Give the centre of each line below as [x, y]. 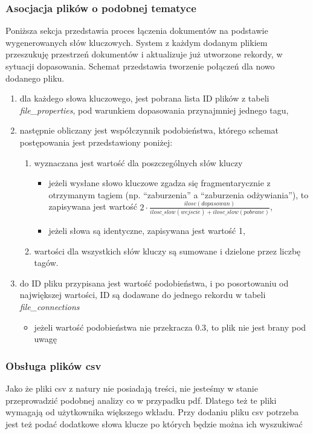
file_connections [50, 306]
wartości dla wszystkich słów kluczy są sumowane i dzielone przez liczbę [167, 251]
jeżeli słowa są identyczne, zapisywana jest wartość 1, [147, 231]
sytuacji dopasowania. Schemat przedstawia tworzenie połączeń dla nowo [140, 66]
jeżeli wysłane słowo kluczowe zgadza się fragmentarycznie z [160, 183]
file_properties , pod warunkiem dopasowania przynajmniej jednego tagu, [154, 110]
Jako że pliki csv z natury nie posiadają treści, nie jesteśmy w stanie [132, 388]
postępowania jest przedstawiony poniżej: [96, 142]
